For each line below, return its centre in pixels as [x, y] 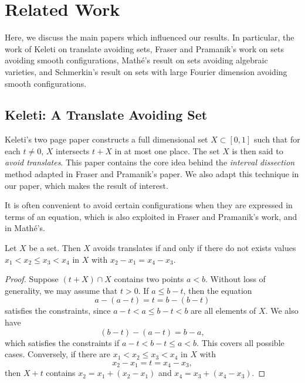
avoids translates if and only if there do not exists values [194, 248]
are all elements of [223, 311]
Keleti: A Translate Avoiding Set [106, 115]
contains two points [149, 279]
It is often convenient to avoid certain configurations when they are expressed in [149, 205]
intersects [73, 150]
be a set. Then [55, 248]
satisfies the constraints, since [58, 311]
